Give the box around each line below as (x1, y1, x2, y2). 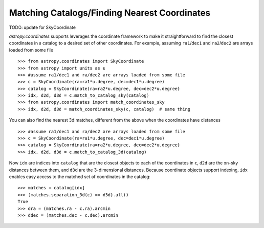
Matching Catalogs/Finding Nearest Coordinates (9, 7, 211, 18)
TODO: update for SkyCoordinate (9, 24, 76, 30)
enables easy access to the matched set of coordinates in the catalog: (9, 174, 151, 180)
